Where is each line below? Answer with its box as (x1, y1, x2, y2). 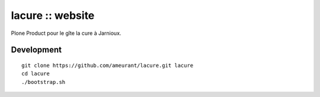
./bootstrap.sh (21, 79, 66, 85)
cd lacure (21, 70, 50, 77)
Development (11, 45, 62, 55)
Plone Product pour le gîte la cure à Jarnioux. (11, 30, 121, 37)
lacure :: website (11, 9, 95, 22)
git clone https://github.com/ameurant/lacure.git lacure (21, 62, 194, 69)
